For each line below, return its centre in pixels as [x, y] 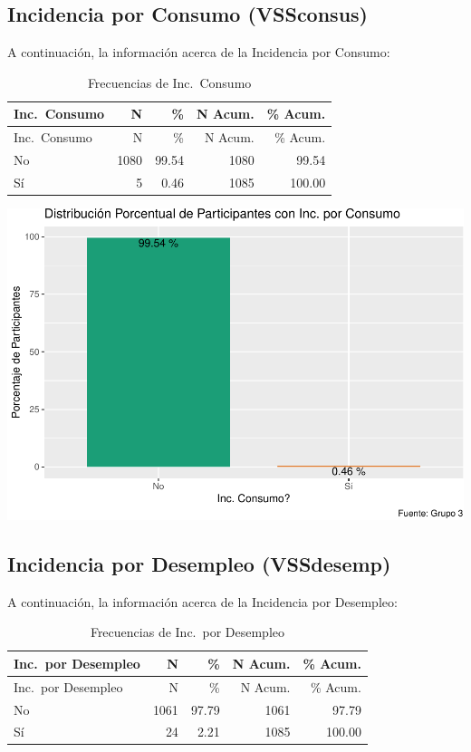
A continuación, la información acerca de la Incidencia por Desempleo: [202, 601]
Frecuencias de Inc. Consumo [169, 82]
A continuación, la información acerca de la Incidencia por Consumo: [199, 52]
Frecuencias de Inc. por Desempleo [187, 632]
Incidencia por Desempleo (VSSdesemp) [199, 563]
